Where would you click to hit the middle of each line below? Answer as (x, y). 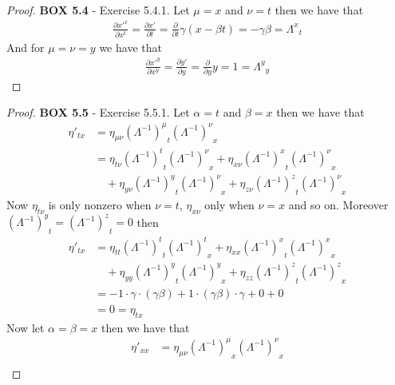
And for (26, 47)
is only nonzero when (100, 205)
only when (229, 205)
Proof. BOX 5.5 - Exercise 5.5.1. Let (98, 112)
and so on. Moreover (338, 205)
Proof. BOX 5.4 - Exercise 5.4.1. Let (98, 10)
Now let (26, 327)
